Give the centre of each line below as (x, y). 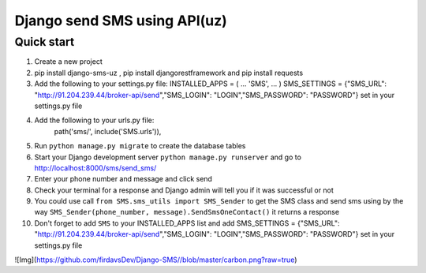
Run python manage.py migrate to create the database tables (140, 146)
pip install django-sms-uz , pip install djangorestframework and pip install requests (169, 73)
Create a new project (68, 62)
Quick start (45, 42)
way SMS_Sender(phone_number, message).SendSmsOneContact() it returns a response (187, 212)
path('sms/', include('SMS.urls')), (108, 131)
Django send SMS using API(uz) (121, 21)
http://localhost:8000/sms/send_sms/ (95, 168)
